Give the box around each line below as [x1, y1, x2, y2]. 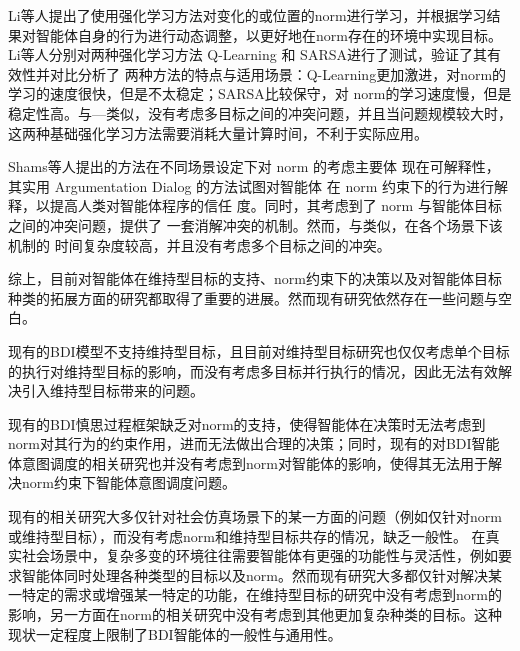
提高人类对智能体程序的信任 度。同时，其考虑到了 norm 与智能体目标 [49, 195, 502, 216]
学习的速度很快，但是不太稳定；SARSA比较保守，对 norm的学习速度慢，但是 [8, 83, 512, 104]
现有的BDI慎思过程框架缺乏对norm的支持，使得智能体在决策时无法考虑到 [8, 413, 486, 434]
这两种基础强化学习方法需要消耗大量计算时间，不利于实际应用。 [8, 122, 428, 143]
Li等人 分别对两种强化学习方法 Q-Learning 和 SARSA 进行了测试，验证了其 [8, 44, 487, 65]
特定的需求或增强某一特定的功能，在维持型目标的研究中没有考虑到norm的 [21, 584, 502, 605]
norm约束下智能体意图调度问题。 [21, 472, 236, 493]
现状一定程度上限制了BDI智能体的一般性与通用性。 [8, 623, 342, 644]
